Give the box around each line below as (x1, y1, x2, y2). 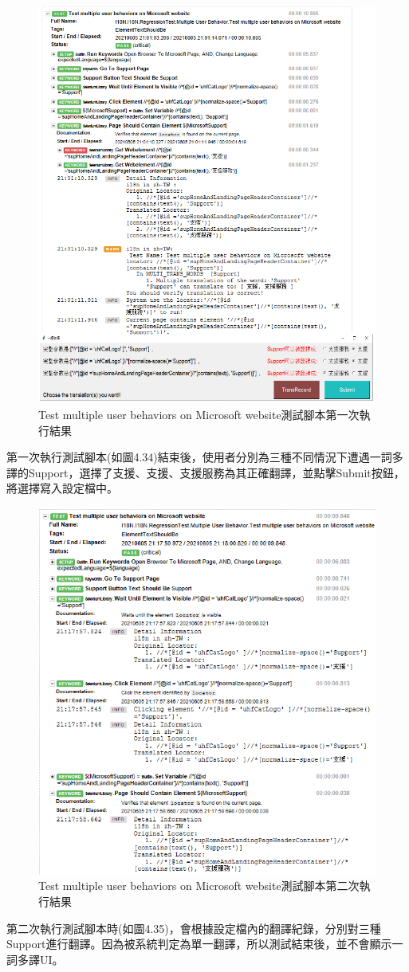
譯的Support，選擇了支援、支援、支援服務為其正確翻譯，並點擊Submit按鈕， (6, 464, 405, 480)
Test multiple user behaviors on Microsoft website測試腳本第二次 (38, 877, 360, 894)
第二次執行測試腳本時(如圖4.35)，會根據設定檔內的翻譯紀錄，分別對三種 (6, 919, 381, 936)
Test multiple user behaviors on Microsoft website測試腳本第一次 (38, 406, 360, 423)
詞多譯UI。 (6, 950, 64, 967)
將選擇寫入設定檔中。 (6, 480, 118, 496)
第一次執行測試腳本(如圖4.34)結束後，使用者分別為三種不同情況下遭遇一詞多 (6, 449, 403, 465)
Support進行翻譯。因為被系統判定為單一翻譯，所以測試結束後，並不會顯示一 (6, 935, 403, 952)
